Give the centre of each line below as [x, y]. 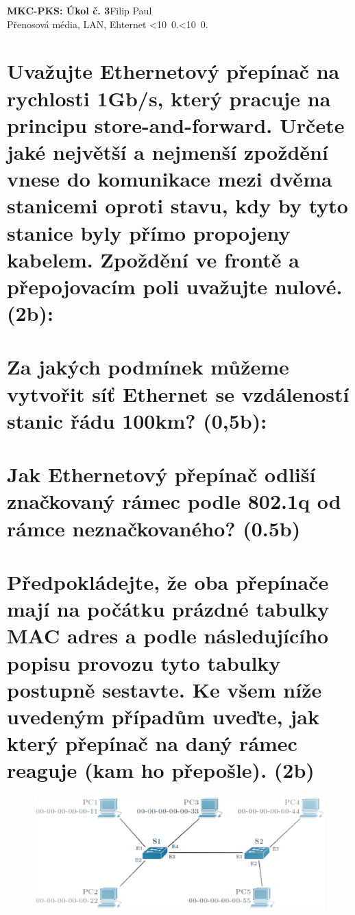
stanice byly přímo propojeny [149, 232]
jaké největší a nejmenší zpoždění [168, 151]
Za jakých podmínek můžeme [148, 367]
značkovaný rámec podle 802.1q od [174, 501]
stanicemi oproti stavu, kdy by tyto [177, 205]
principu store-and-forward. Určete [176, 124]
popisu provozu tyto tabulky [144, 662]
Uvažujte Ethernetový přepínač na [173, 71]
